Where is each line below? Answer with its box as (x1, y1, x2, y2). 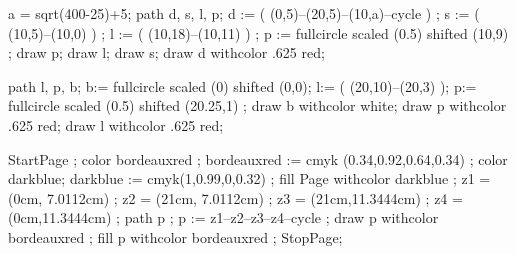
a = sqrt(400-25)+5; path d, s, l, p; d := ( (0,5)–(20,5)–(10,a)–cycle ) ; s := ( (8, 3, 480, 23)
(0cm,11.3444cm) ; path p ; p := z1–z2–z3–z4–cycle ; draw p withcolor (8, 207, 439, 228)
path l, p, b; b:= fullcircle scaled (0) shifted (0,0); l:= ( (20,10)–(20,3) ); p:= (8, 75, 477, 96)
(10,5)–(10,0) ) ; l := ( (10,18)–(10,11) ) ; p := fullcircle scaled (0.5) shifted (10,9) (8, 22, 509, 43)
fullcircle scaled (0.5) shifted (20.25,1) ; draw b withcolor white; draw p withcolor (8, 95, 507, 116)
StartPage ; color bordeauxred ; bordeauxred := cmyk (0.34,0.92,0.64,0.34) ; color (8, 148, 508, 169)
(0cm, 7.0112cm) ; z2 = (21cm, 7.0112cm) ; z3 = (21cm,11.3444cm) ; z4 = (8, 187, 463, 208)
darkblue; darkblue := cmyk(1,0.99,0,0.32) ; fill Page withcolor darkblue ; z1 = (8, 168, 491, 189)
